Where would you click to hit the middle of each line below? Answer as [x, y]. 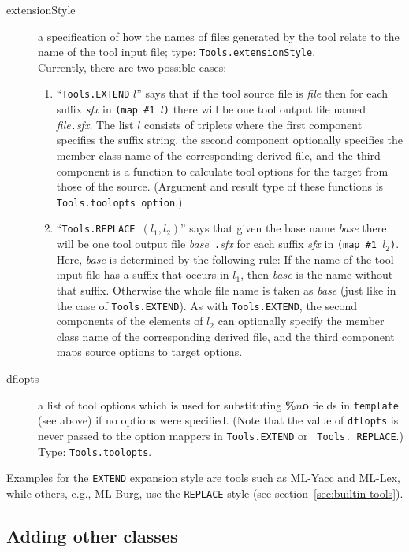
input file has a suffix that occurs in [143, 274]
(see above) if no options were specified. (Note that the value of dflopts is [218, 420]
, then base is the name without [317, 274]
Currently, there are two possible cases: [132, 67]
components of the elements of [130, 321]
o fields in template [350, 404]
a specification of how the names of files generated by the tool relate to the [219, 36]
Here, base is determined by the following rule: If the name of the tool [225, 259]
